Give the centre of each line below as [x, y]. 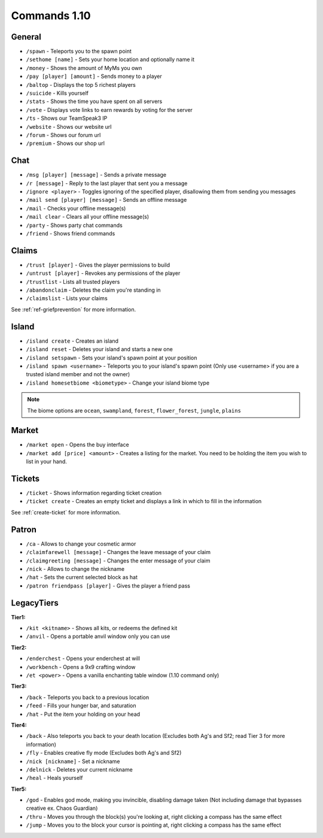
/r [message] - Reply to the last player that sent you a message [107, 183]
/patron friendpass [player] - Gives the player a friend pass [108, 586]
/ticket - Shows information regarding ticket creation [94, 493]
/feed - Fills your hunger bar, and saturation [81, 706]
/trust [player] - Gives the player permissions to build [98, 265]
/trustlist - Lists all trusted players [73, 282]
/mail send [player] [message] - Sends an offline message [106, 200]
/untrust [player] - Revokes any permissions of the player [103, 273]
